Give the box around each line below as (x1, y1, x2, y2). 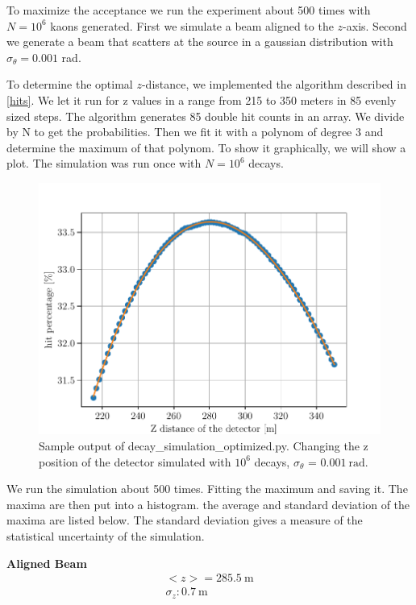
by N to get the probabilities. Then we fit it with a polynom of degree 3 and (6, 123, 384, 140)
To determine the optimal (6, 76, 133, 93)
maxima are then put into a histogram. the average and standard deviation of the (6, 495, 410, 512)
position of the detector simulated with (39, 453, 231, 470)
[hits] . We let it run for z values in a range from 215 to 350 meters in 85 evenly (6, 91, 397, 108)
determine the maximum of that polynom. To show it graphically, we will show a (6, 139, 406, 155)
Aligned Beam (6, 554, 87, 571)
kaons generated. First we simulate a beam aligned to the (50, 17, 334, 34)
